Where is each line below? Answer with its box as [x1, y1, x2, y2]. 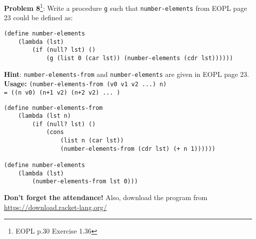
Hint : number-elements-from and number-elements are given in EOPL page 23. [4, 68, 249, 79]
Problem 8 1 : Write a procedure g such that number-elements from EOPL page [4, 1, 247, 13]
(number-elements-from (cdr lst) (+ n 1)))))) [60, 145, 216, 152]
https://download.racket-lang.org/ [4, 202, 107, 212]
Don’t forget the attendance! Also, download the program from [4, 192, 208, 203]
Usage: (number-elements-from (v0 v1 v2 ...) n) [4, 78, 167, 89]
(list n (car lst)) [60, 137, 124, 144]
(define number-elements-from [4, 104, 103, 111]
